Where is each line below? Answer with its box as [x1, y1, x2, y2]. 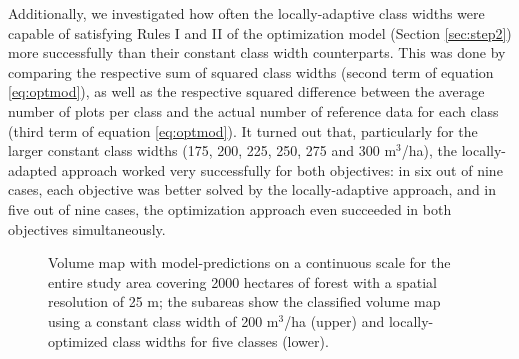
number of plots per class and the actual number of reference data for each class [8, 100, 499, 121]
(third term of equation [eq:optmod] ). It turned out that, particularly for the [8, 120, 478, 141]
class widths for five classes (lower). [112, 330, 329, 351]
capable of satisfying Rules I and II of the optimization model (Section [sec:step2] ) [8, 22, 512, 43]
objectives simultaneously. [8, 218, 166, 239]
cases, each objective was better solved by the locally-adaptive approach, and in [8, 179, 497, 200]
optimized [48, 330, 108, 351]
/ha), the [401, 140, 458, 161]
